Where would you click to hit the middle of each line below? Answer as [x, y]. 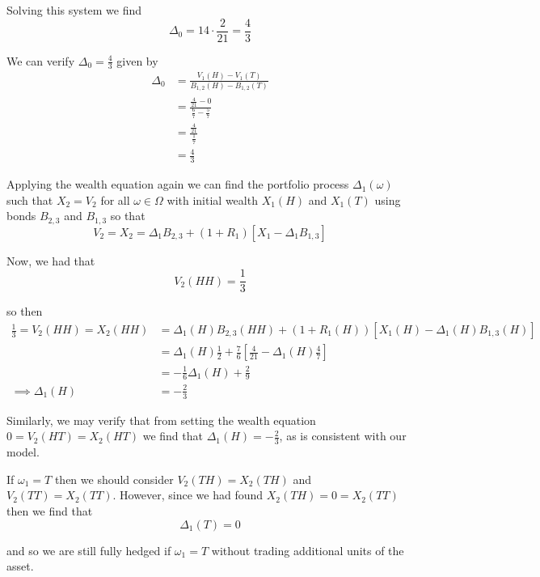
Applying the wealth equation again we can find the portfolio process [178, 184]
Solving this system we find [74, 10]
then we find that [50, 511]
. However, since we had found [188, 495]
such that [30, 199]
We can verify [41, 60]
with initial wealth [212, 199]
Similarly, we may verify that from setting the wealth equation [161, 420]
